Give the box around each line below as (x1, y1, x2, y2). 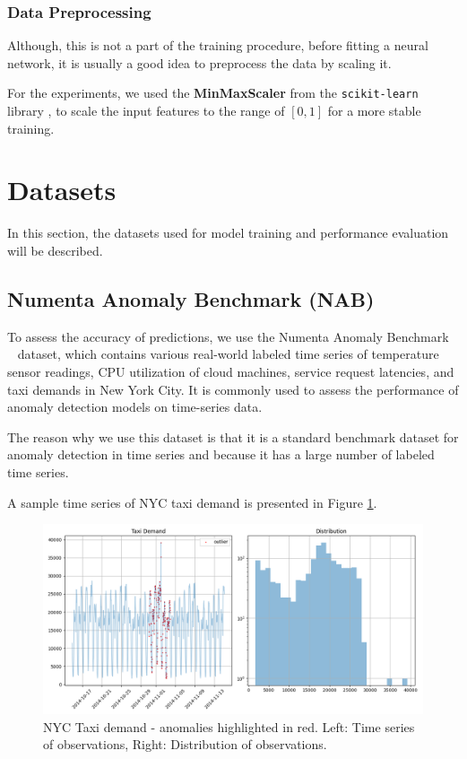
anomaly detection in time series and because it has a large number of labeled (7, 445, 435, 464)
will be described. (7, 240, 103, 259)
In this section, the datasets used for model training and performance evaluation (7, 223, 449, 242)
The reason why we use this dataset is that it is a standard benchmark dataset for (7, 427, 459, 446)
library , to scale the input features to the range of (7, 101, 285, 120)
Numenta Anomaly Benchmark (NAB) (7, 284, 375, 312)
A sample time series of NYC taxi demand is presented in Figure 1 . (7, 493, 377, 511)
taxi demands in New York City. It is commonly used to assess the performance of (7, 379, 459, 398)
